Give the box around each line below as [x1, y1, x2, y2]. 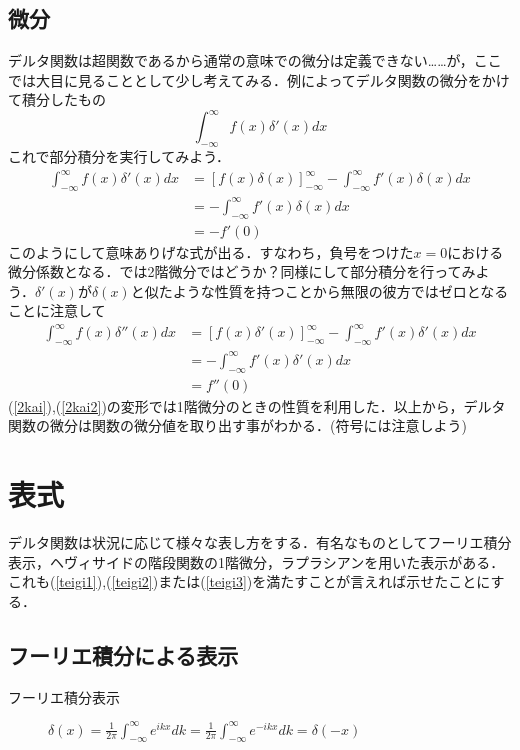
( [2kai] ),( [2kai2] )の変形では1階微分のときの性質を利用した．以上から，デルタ [8, 395, 506, 416]
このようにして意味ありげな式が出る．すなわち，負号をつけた [8, 241, 414, 262]
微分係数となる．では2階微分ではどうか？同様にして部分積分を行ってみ [8, 261, 476, 282]
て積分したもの [8, 89, 106, 110]
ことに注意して [8, 300, 106, 321]
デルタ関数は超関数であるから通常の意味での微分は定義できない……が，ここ [8, 50, 502, 71]
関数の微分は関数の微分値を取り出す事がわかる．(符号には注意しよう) [8, 415, 467, 436]
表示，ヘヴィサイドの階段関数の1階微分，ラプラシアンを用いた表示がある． [8, 551, 505, 572]
